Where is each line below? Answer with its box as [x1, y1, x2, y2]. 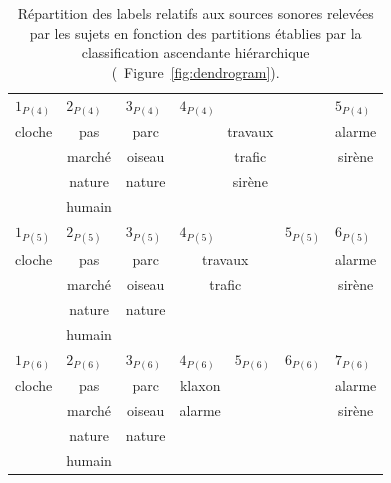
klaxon [179, 375, 221, 396]
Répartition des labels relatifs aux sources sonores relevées [17, 3, 374, 23]
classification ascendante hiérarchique [81, 42, 310, 63]
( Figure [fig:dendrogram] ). [111, 61, 280, 82]
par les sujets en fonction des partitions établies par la [29, 22, 362, 43]
